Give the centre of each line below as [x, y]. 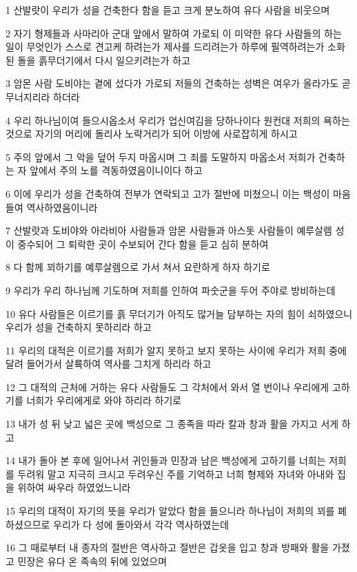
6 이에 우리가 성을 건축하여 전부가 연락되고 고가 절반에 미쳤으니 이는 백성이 [168, 193]
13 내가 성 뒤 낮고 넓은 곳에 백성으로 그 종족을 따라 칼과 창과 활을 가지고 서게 [172, 424]
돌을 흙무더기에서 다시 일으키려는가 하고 [104, 60]
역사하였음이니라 [62, 207]
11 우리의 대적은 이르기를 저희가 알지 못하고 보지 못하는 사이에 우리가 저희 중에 [176, 350]
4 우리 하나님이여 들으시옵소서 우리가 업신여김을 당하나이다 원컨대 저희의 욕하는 [178, 120]
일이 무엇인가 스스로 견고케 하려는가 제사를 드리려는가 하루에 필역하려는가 [165, 47]
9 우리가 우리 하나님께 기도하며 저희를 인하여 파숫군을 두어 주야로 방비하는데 [171, 290]
